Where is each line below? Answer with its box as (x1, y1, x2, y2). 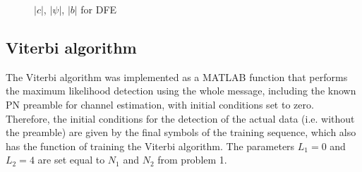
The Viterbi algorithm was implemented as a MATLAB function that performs (6, 69, 348, 84)
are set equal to (37, 152, 105, 167)
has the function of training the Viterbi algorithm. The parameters (6, 138, 295, 153)
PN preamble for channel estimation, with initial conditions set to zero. (6, 97, 314, 111)
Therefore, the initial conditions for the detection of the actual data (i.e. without (6, 111, 355, 125)
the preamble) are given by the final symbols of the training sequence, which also (6, 125, 356, 140)
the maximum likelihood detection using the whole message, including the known (6, 83, 356, 98)
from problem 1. (157, 152, 227, 167)
